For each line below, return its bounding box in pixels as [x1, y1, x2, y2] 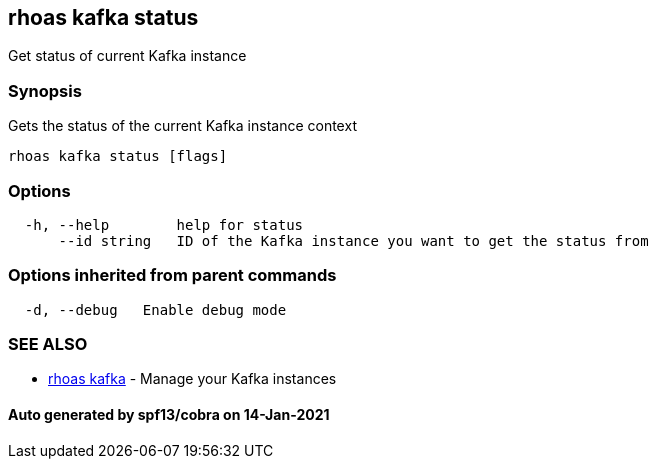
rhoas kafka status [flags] [8, 148, 228, 165]
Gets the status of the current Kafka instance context [8, 117, 357, 135]
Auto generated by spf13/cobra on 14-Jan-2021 [8, 406, 330, 424]
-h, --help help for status [24, 216, 304, 233]
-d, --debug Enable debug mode [24, 301, 287, 318]
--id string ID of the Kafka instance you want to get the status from [58, 232, 649, 249]
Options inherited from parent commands [8, 265, 337, 286]
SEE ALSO [8, 334, 88, 355]
